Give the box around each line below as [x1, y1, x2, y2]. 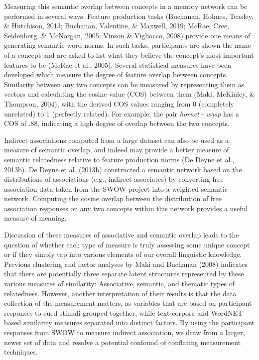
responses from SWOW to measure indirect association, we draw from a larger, [4, 327, 245, 337]
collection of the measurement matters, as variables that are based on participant [4, 298, 252, 308]
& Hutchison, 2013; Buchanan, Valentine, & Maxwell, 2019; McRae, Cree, [4, 20, 230, 31]
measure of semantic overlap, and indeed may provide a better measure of [4, 144, 229, 155]
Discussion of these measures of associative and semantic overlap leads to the [4, 230, 239, 240]
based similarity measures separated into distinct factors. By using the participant [4, 317, 255, 328]
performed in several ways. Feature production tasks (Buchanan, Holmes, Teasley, [4, 10, 254, 21]
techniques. [4, 347, 38, 357]
